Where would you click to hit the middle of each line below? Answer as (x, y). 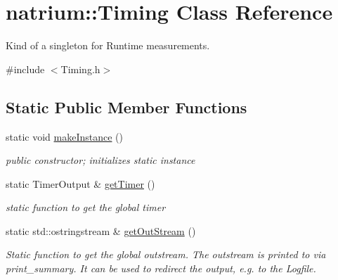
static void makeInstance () (64, 136)
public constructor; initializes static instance (100, 160)
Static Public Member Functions (126, 107)
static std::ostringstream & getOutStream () (101, 230)
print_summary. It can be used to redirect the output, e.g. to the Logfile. (161, 268)
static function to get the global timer (86, 207)
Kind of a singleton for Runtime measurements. (108, 45)
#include (25, 69)
